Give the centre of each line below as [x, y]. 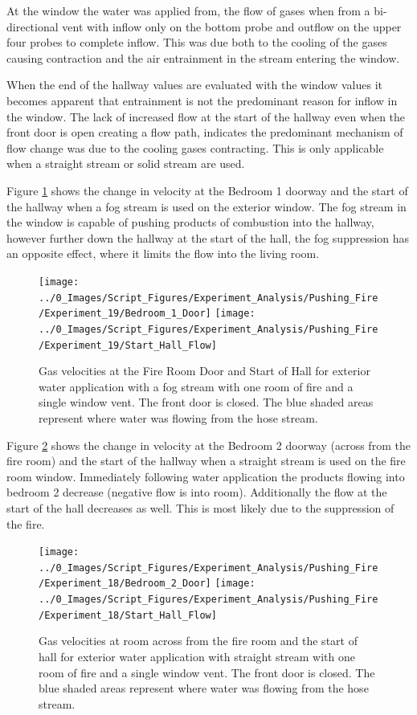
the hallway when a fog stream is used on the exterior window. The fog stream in [206, 206]
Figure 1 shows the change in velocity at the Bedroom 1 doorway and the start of [207, 190]
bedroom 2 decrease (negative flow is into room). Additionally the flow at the [197, 492]
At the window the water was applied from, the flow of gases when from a [188, 10]
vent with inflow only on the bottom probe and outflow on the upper [232, 26]
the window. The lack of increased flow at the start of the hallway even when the [206, 116]
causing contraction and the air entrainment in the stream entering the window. [203, 57]
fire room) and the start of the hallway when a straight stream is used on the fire [206, 461]
